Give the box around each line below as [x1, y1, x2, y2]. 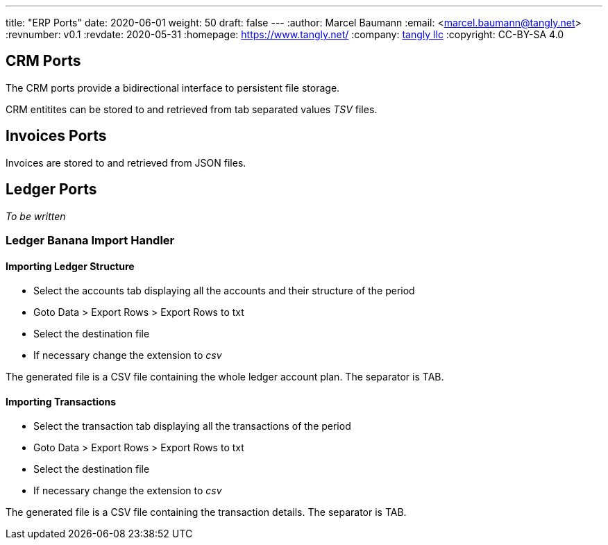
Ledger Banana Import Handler [6, 233, 175, 247]
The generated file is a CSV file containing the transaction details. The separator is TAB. [6, 506, 407, 519]
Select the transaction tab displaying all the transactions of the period [33, 420, 351, 433]
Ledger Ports [6, 181, 97, 199]
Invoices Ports [6, 127, 107, 145]
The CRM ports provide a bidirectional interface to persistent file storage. [6, 81, 340, 94]
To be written [6, 210, 66, 222]
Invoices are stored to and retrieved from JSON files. [6, 156, 246, 169]
